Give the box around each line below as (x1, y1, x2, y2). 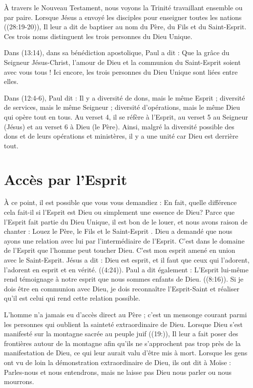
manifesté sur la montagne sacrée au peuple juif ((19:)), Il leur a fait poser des (4, 328, 238, 339)
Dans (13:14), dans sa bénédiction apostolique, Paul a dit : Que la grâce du (4, 47, 230, 58)
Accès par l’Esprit (4, 169, 127, 189)
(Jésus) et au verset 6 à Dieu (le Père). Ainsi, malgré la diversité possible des (4, 121, 234, 131)
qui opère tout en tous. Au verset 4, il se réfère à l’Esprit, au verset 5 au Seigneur (4, 111, 248, 122)
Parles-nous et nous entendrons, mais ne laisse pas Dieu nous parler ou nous (4, 367, 232, 377)
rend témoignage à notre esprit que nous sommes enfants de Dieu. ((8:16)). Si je (4, 274, 244, 284)
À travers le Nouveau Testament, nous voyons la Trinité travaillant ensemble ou (4, 2, 243, 12)
